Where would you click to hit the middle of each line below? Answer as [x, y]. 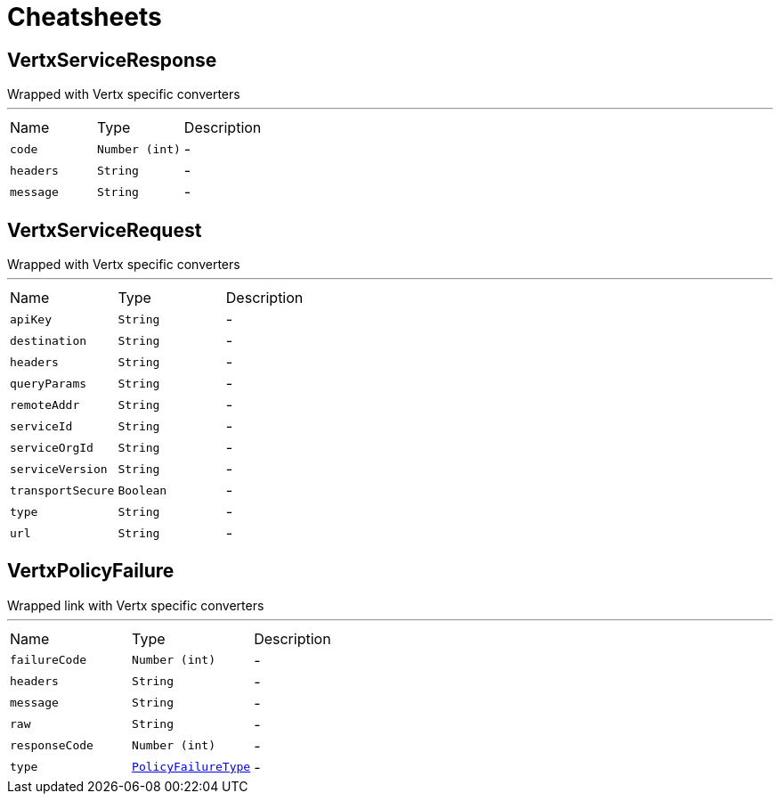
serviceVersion [59, 469]
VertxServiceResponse [112, 60]
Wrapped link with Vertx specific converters [136, 605]
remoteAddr [45, 405]
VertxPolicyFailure [91, 571]
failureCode [49, 660]
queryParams [49, 383]
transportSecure [62, 490]
